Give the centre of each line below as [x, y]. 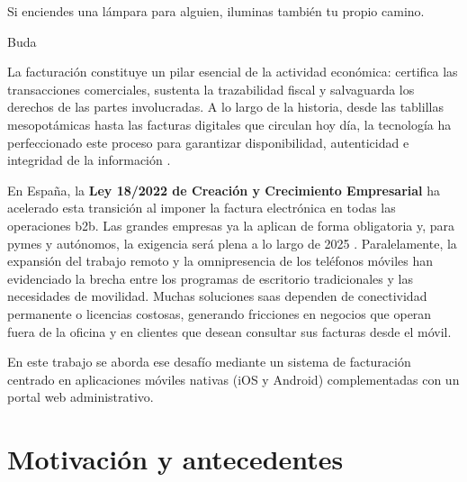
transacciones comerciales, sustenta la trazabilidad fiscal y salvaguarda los [211, 89]
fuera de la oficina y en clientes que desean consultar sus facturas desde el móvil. [229, 331]
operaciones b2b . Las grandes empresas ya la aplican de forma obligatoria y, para [231, 225]
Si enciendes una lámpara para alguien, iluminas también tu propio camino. [216, 11]
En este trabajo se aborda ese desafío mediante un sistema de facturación [209, 362]
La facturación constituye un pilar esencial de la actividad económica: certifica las [233, 72]
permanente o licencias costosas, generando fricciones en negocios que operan [220, 313]
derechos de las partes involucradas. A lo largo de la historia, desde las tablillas [225, 107]
